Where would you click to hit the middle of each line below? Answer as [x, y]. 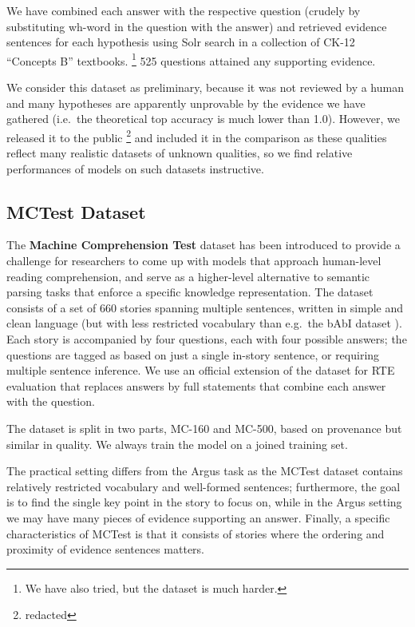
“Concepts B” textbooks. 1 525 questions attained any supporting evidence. [191, 59]
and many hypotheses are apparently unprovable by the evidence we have [186, 103]
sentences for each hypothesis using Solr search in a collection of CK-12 [181, 42]
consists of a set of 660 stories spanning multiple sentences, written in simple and [205, 307]
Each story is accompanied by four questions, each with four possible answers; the [207, 339]
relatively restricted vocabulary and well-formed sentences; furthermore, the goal [204, 486]
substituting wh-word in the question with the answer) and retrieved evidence [197, 26]
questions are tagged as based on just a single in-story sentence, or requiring [193, 354]
